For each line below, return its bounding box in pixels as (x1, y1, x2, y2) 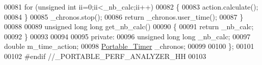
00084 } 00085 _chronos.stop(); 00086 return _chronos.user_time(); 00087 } (4, 11, 244, 22)
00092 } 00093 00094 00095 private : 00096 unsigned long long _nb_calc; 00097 (4, 31, 251, 41)
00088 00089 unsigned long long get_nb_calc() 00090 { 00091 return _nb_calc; (4, 21, 254, 32)
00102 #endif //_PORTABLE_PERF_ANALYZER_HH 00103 (4, 50, 206, 61)
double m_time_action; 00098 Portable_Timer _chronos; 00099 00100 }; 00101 (4, 41, 254, 51)
